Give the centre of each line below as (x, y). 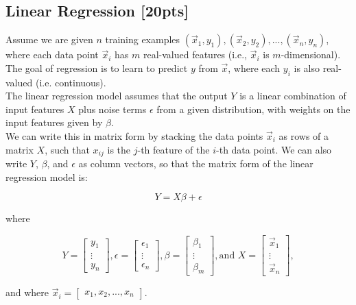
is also (307, 68)
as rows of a (304, 135)
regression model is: (47, 176)
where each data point (52, 54)
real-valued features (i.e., (195, 54)
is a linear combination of (293, 96)
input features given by (54, 122)
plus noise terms (112, 109)
